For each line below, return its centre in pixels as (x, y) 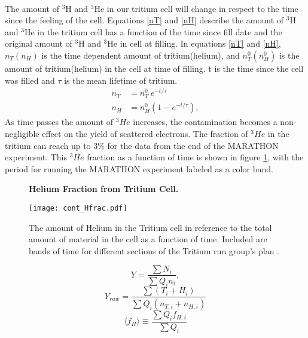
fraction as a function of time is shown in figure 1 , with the (195, 157)
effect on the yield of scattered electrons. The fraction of (145, 134)
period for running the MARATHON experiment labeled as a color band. (139, 168)
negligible (22, 134)
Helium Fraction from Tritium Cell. (104, 189)
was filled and (30, 80)
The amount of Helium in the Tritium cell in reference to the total (150, 227)
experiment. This (36, 157)
